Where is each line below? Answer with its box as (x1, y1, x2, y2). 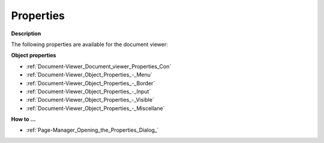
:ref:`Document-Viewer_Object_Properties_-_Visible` (26, 96, 154, 104)
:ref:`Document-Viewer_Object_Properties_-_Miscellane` (26, 105, 165, 112)
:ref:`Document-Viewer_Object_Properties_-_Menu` (26, 71, 152, 78)
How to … (11, 115, 36, 123)
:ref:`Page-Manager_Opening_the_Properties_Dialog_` (26, 126, 159, 134)
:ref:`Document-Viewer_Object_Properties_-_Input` (26, 87, 151, 95)
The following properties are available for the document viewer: (11, 41, 168, 48)
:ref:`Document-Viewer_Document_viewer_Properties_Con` (26, 63, 172, 70)
